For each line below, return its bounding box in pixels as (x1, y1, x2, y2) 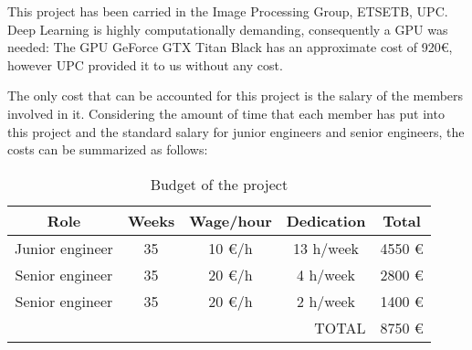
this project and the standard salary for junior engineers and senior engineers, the (7, 122, 465, 141)
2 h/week (297, 290, 356, 312)
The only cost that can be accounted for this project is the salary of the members (7, 86, 464, 105)
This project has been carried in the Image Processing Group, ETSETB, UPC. (7, 2, 448, 20)
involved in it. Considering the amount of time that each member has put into (7, 103, 445, 122)
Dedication (286, 209, 366, 231)
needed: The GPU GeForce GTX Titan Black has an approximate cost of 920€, (7, 37, 453, 57)
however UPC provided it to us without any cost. (7, 55, 283, 74)
